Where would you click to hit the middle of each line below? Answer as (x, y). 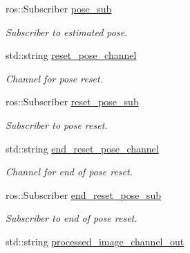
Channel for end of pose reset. (69, 172)
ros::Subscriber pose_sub (59, 8)
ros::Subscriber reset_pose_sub (72, 102)
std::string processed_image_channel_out (95, 241)
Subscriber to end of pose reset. (72, 218)
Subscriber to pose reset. (57, 124)
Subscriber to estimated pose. (67, 32)
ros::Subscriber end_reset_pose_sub (83, 194)
